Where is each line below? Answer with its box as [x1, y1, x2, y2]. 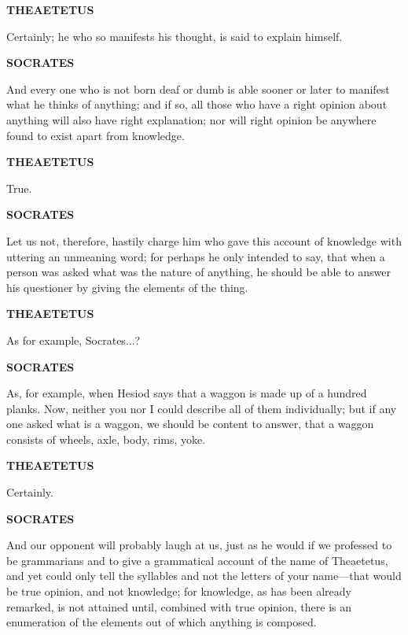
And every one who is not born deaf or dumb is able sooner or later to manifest [6, 80, 390, 97]
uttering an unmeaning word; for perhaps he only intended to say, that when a [6, 248, 385, 264]
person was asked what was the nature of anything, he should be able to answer [6, 264, 391, 280]
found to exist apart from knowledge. [6, 127, 185, 143]
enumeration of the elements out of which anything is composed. [6, 614, 317, 630]
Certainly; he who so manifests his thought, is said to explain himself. [6, 28, 343, 44]
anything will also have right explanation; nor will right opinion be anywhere [6, 111, 377, 127]
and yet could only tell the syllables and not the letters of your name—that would [6, 567, 402, 584]
